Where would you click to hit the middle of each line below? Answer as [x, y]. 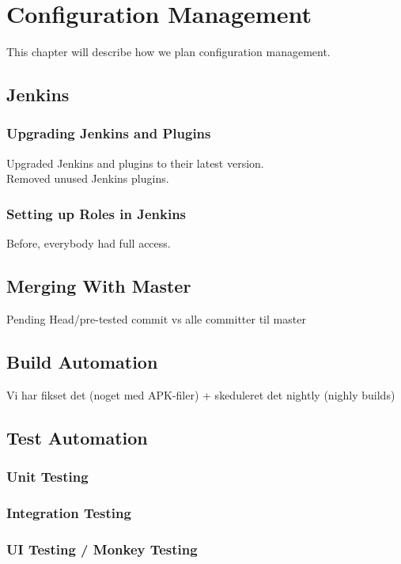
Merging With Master [99, 286]
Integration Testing [69, 512]
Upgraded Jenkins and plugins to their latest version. [135, 163]
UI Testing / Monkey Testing [102, 549]
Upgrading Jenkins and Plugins [109, 133]
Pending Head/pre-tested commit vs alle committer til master [156, 318]
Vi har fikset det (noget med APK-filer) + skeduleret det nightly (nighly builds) [201, 394]
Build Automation [82, 361]
